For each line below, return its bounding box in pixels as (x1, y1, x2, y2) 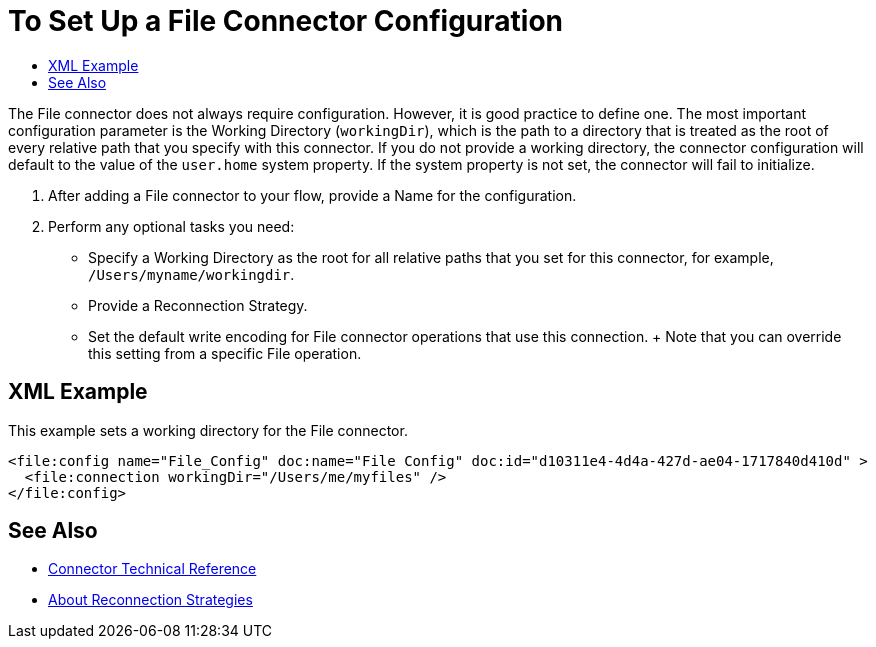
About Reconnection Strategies (48, 591, 253, 609)
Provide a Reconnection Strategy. (88, 296, 308, 314)
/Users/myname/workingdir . (88, 265, 295, 283)
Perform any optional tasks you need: (48, 217, 295, 235)
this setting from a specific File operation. (88, 344, 362, 362)
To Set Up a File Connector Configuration (8, 4, 563, 38)
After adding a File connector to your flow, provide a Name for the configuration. (48, 186, 577, 204)
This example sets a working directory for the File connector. (8, 421, 408, 439)
